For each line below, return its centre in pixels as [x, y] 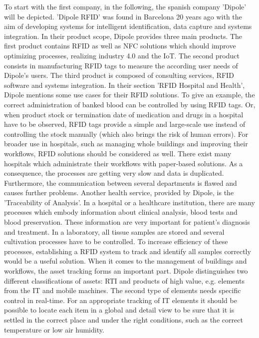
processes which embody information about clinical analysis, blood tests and [121, 212]
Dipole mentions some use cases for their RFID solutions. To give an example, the [129, 95]
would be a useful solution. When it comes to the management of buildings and [126, 261]
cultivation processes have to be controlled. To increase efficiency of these [116, 241]
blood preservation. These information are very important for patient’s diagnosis [127, 222]
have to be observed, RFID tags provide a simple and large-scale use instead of [125, 124]
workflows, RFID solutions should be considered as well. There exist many [118, 153]
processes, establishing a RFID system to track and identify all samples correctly [128, 251]
